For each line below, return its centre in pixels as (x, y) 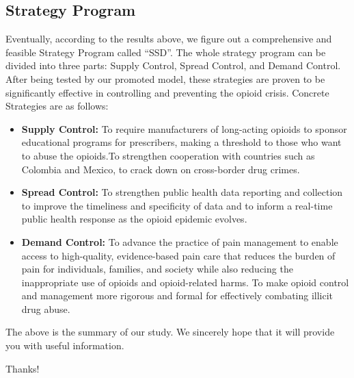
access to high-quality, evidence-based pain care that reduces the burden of (178, 255)
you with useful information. (65, 345)
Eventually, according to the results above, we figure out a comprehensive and (169, 39)
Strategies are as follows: (57, 106)
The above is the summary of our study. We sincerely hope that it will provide (170, 332)
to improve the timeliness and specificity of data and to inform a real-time (177, 205)
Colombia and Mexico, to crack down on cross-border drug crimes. (161, 169)
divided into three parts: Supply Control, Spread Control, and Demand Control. (173, 65)
